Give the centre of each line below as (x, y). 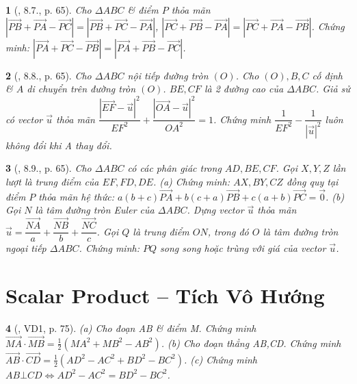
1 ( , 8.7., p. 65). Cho (49, 10)
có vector (24, 119)
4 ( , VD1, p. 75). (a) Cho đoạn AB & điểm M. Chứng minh (131, 328)
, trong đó (228, 231)
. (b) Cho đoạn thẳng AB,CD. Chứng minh (251, 343)
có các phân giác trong (174, 168)
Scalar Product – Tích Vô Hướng (165, 295)
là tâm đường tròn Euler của (95, 210)
